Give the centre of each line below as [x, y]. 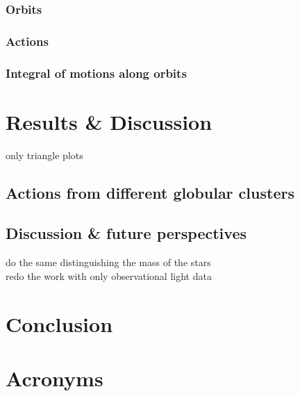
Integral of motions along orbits [96, 73]
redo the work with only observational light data [109, 275]
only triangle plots [44, 155]
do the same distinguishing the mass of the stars [108, 262]
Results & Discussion [109, 121]
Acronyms [55, 378]
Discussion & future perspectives [126, 233]
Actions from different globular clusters [150, 192]
